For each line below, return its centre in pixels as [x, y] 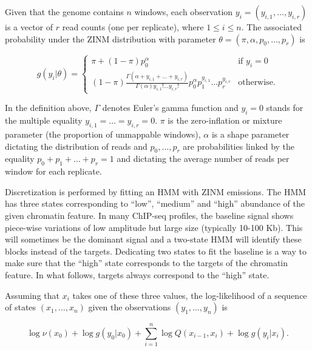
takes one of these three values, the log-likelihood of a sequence [190, 295]
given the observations [130, 307]
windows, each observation [184, 12]
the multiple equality [44, 120]
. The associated [272, 27]
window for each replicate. [53, 171]
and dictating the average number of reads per [203, 159]
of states [21, 307]
